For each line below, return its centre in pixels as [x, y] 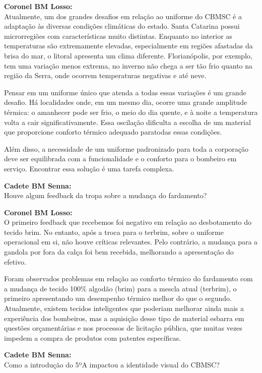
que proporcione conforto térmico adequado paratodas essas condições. [113, 132]
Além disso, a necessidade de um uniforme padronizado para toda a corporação [126, 148]
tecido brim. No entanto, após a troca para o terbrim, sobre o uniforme [114, 232]
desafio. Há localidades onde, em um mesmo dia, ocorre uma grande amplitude [126, 102]
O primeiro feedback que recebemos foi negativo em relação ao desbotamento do [128, 222]
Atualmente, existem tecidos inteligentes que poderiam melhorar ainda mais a [124, 308]
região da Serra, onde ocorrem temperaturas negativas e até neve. [105, 75]
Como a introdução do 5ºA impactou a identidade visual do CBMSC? [112, 364]
